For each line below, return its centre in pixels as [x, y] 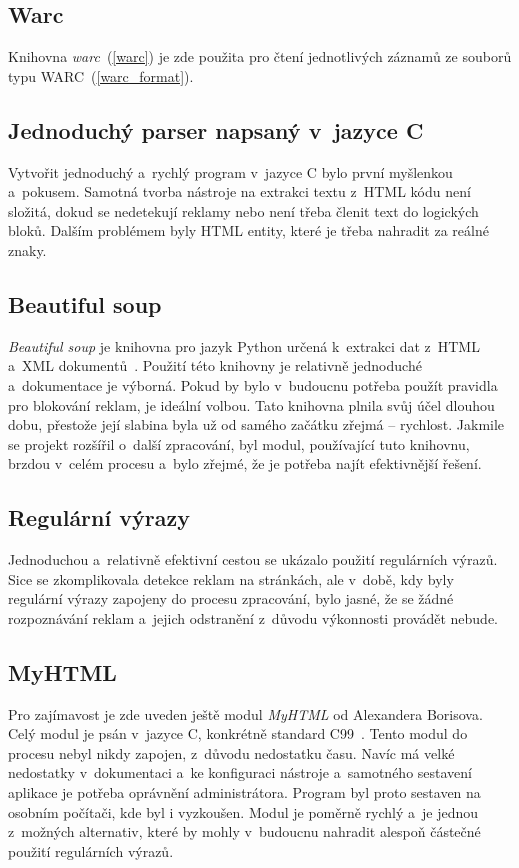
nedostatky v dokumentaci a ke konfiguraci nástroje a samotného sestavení [240, 772]
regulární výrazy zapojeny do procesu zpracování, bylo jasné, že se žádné [231, 598]
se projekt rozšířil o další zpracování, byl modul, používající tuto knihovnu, [239, 443]
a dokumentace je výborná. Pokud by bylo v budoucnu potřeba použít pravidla [253, 384]
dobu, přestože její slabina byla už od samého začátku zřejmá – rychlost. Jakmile [256, 424]
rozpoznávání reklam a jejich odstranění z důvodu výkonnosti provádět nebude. [253, 617]
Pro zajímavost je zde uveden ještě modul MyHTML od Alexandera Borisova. [245, 713]
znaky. [27, 249]
